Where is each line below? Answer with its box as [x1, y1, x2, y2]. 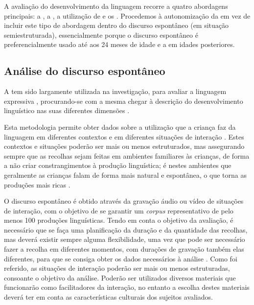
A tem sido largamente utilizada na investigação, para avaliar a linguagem [4, 86, 227, 96]
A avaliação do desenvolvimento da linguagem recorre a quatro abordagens [4, 1, 228, 11]
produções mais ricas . [4, 179, 70, 189]
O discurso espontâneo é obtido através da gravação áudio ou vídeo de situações [4, 196, 244, 206]
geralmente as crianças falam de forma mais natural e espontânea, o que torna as [4, 169, 247, 180]
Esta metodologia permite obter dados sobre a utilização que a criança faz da [4, 121, 236, 132]
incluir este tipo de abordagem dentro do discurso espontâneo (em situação [4, 20, 229, 30]
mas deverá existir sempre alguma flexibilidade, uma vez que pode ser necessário [4, 234, 245, 244]
